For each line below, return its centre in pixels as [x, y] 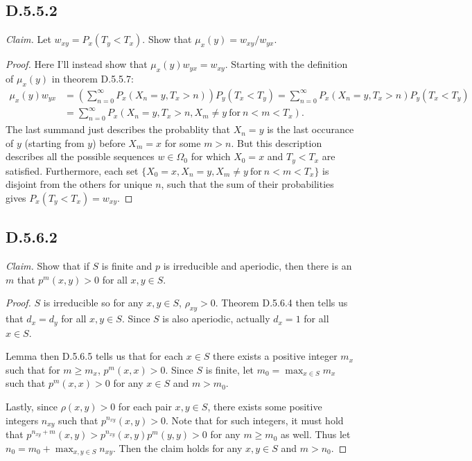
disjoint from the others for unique [79, 184]
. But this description [277, 142]
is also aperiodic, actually [216, 319]
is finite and [127, 266]
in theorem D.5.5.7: [93, 78]
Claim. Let [28, 39]
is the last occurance [311, 129]
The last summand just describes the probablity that [118, 129]
